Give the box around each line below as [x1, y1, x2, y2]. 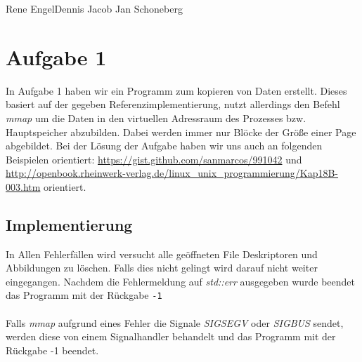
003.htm [6, 179, 41, 194]
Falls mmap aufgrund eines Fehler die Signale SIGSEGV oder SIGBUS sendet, [6, 315, 344, 330]
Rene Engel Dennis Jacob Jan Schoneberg [6, 1, 183, 15]
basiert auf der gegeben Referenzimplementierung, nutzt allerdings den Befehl [6, 97, 340, 112]
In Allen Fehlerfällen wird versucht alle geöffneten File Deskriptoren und [6, 246, 318, 261]
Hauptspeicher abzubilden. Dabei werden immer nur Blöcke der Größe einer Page [6, 124, 356, 139]
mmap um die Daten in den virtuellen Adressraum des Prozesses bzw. [6, 110, 306, 125]
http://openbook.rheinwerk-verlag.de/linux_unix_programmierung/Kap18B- [6, 166, 339, 180]
